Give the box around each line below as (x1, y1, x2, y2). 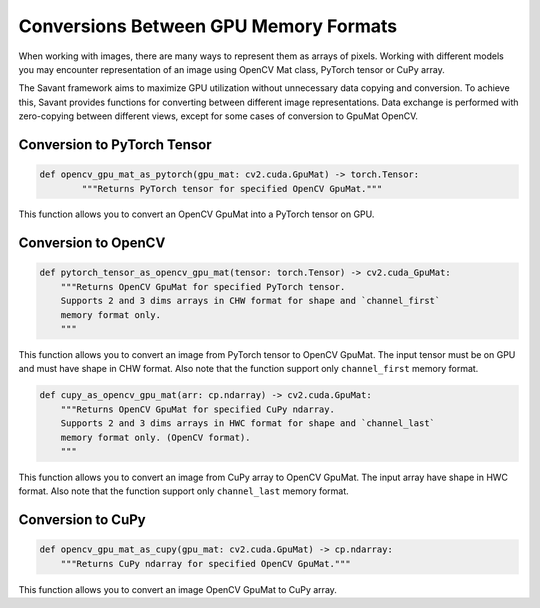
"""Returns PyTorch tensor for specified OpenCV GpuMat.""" (81, 183, 383, 194)
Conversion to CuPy (18, 511, 146, 529)
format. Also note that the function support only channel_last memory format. (18, 485, 349, 497)
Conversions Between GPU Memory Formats (18, 15, 398, 37)
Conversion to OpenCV (18, 235, 166, 252)
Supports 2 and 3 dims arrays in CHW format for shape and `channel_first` (60, 295, 441, 307)
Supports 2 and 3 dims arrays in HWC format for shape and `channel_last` (60, 418, 435, 429)
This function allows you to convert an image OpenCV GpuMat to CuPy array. (18, 583, 337, 595)
